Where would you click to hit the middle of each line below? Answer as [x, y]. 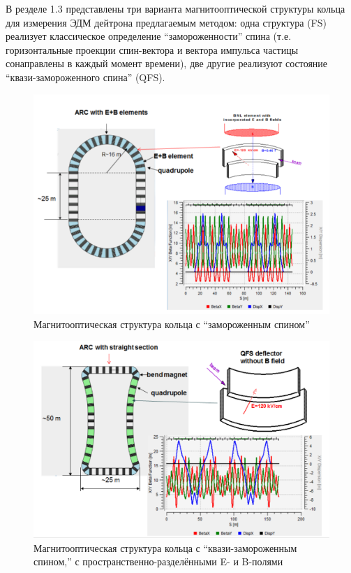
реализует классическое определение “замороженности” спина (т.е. [149, 36]
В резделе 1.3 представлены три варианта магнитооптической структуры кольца [175, 8]
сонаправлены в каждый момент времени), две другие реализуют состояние [167, 63]
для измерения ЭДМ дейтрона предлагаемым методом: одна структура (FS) [166, 22]
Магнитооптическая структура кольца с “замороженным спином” [172, 324]
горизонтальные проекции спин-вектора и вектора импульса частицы [152, 49]
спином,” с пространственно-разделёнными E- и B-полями [158, 561]
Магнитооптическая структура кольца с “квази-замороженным [165, 547]
